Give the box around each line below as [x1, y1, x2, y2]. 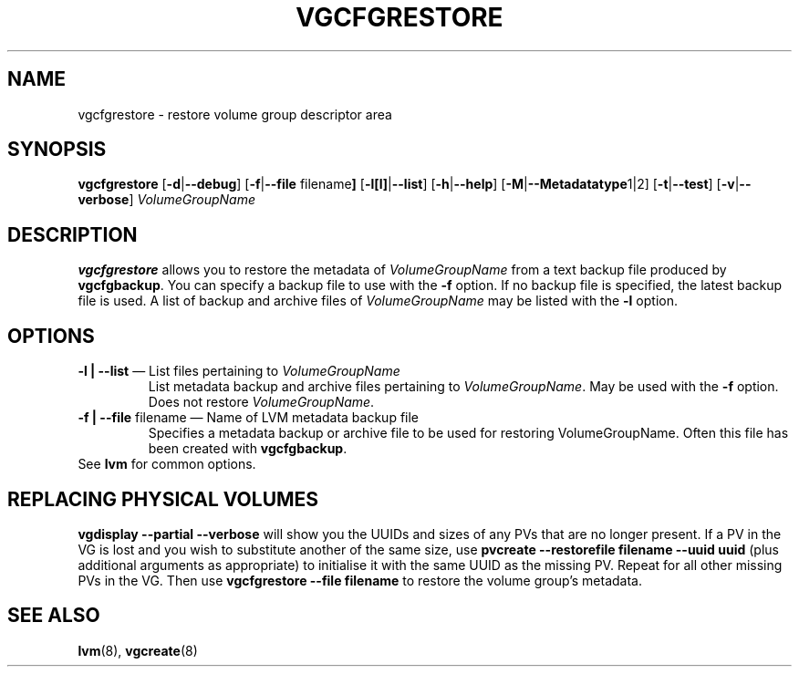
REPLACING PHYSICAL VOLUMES [7, 487, 319, 511]
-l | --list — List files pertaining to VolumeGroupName [78, 363, 400, 379]
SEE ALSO [7, 604, 100, 627]
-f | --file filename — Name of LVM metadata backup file [78, 410, 420, 426]
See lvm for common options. [78, 456, 256, 472]
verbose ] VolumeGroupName [78, 192, 255, 208]
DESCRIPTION [7, 223, 138, 246]
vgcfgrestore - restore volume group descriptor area [78, 106, 392, 122]
